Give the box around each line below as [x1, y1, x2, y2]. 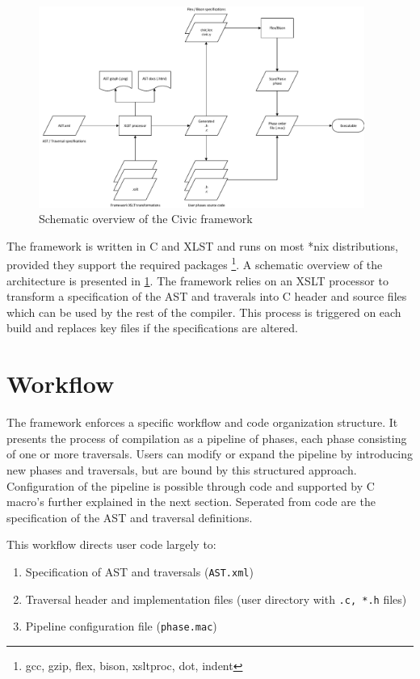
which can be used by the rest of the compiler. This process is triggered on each [6, 303, 401, 320]
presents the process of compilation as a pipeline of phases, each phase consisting [6, 429, 407, 446]
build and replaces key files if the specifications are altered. [6, 319, 298, 336]
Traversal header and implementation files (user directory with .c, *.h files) [25, 590, 407, 607]
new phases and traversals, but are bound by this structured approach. [6, 461, 357, 478]
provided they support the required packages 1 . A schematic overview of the [6, 254, 383, 273]
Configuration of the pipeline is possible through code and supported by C [6, 477, 375, 494]
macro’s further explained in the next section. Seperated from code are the [6, 493, 376, 510]
